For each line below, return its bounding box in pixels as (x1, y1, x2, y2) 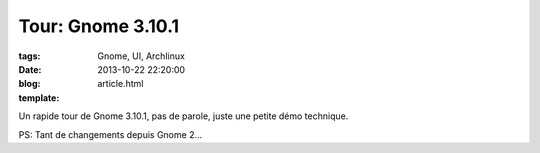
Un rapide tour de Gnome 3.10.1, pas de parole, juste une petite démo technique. (18, 110, 349, 122)
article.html (97, 78, 144, 90)
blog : (18, 78, 41, 90)
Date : (18, 63, 42, 75)
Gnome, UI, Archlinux (97, 50, 185, 62)
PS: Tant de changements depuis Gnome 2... (18, 128, 203, 140)
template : (18, 91, 60, 104)
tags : (18, 50, 41, 62)
